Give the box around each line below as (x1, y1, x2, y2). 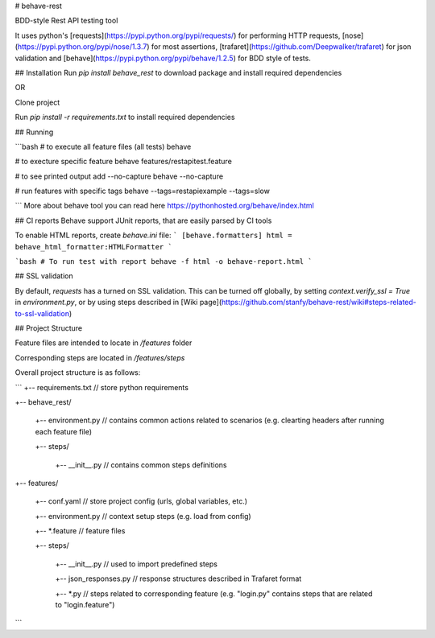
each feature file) (35, 426, 93, 436)
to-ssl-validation (14, 308, 70, 318)
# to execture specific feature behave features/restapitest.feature (14, 157, 233, 167)
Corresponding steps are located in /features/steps (14, 352, 185, 362)
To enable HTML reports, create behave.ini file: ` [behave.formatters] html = (14, 230, 292, 241)
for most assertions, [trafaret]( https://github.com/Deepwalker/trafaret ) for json (151, 42, 412, 51)
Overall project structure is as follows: (14, 368, 141, 377)
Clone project (14, 97, 60, 107)
